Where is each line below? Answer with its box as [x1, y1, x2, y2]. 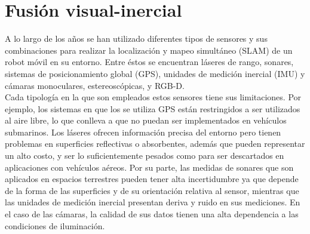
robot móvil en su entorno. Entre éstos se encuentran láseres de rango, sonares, [5, 56, 294, 68]
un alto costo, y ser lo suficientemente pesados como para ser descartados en [5, 149, 284, 162]
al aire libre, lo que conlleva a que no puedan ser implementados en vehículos [5, 114, 287, 127]
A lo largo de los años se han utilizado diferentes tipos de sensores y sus [5, 32, 268, 45]
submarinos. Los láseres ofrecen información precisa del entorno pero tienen [5, 125, 281, 138]
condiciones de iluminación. [5, 219, 105, 232]
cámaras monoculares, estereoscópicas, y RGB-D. [5, 79, 185, 91]
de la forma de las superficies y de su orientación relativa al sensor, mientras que [5, 184, 299, 196]
